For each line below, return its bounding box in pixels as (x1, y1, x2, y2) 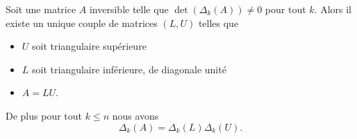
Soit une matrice (6, 2, 76, 16)
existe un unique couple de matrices (6, 15, 158, 30)
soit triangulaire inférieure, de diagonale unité (32, 62, 226, 76)
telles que (198, 15, 239, 30)
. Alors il (314, 2, 351, 16)
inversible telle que (89, 2, 169, 16)
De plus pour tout (6, 108, 82, 122)
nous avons (112, 108, 159, 122)
